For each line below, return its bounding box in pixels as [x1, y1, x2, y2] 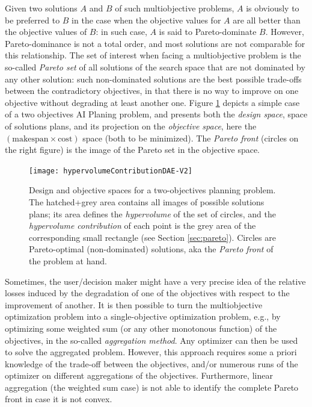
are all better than [233, 13, 301, 26]
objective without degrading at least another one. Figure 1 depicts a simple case [5, 96, 300, 108]
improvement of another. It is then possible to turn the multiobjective [5, 298, 263, 311]
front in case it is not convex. [5, 393, 112, 405]
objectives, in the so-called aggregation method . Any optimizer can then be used [5, 334, 298, 346]
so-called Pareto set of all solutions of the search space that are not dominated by [5, 60, 305, 73]
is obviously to [246, 2, 299, 14]
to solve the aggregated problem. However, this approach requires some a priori [5, 346, 297, 358]
